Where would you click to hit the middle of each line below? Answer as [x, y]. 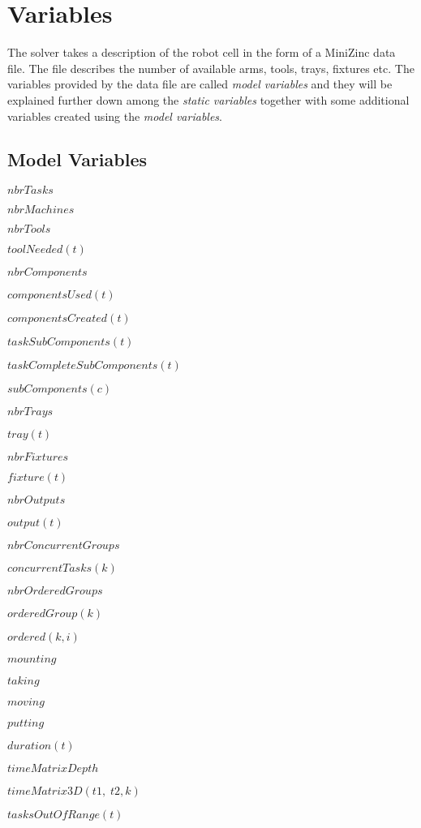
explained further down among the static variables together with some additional [208, 99]
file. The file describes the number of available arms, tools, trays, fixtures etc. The [211, 68]
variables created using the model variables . [115, 116]
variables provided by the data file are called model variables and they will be [200, 84]
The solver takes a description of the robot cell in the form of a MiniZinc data [202, 52]
